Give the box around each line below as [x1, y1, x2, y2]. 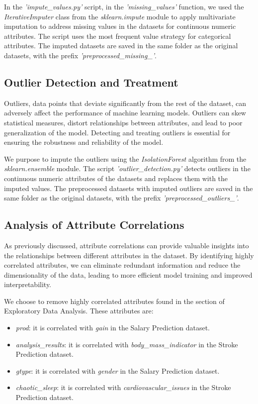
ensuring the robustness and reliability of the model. [4, 137, 164, 147]
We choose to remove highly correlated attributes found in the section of [4, 296, 225, 306]
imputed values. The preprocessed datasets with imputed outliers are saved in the [4, 183, 253, 193]
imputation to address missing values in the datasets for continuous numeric [4, 21, 236, 31]
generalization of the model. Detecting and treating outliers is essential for [4, 127, 231, 137]
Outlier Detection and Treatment [4, 74, 178, 90]
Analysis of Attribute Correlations [4, 217, 184, 232]
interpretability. [4, 279, 52, 290]
